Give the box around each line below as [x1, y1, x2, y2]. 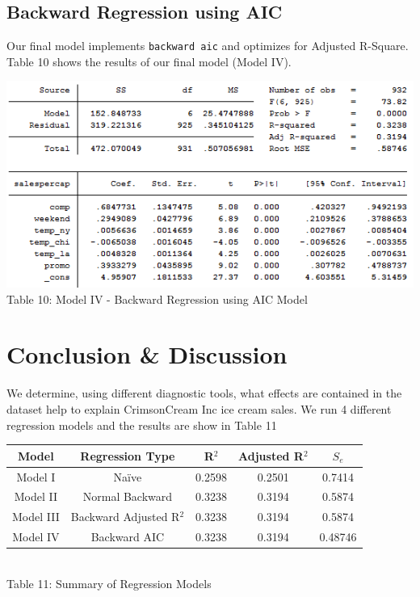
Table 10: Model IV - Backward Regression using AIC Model [6, 290, 308, 307]
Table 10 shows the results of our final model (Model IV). [6, 53, 292, 69]
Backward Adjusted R [70, 508, 180, 525]
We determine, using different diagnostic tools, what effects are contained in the [6, 385, 402, 402]
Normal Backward [82, 488, 173, 505]
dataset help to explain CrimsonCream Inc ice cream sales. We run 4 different [6, 400, 392, 417]
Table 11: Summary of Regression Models [6, 574, 212, 591]
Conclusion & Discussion [6, 338, 288, 371]
